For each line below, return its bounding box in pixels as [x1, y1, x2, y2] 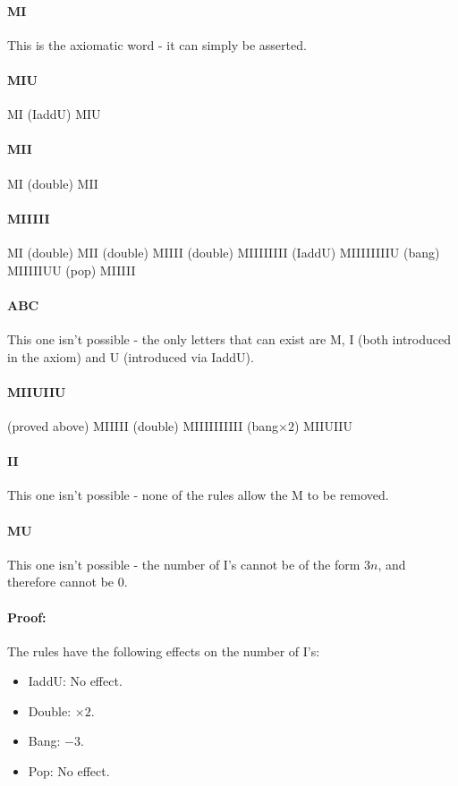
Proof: [7, 607, 47, 626]
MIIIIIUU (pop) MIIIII [7, 260, 136, 279]
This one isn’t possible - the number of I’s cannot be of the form [7, 554, 360, 573]
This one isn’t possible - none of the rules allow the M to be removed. [7, 486, 389, 504]
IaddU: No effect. [28, 672, 123, 690]
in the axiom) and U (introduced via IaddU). [7, 347, 254, 366]
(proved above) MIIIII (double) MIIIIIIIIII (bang [7, 416, 279, 435]
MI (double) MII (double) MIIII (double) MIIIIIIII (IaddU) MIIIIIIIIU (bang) [7, 242, 440, 261]
